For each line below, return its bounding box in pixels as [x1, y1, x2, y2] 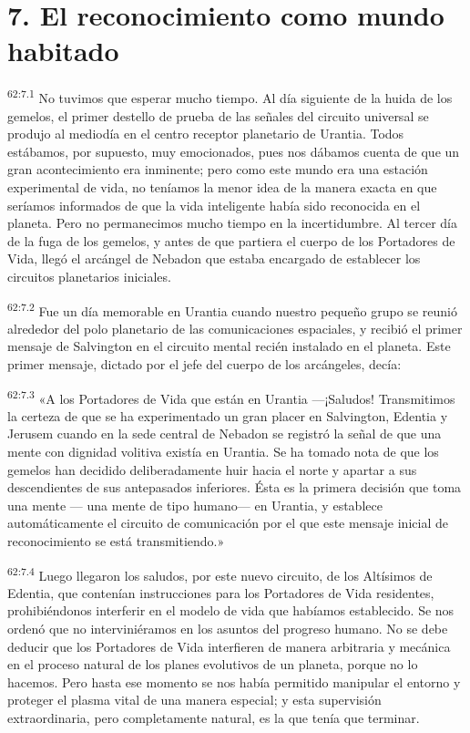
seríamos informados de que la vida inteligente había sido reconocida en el [7, 195, 421, 214]
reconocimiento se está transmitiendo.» [7, 531, 225, 550]
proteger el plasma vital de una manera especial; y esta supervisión [7, 690, 382, 709]
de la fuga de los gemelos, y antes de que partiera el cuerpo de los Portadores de [7, 231, 455, 250]
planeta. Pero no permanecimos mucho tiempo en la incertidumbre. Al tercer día [7, 213, 457, 232]
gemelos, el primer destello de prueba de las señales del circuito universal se [7, 106, 429, 125]
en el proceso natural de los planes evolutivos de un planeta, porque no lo [7, 655, 418, 674]
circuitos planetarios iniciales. [7, 266, 171, 285]
